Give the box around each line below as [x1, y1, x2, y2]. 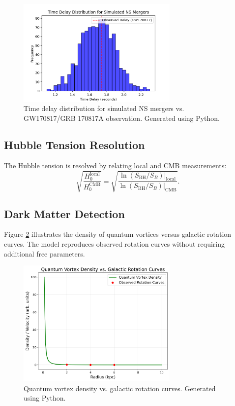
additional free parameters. [4, 248, 85, 258]
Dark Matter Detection [4, 206, 125, 221]
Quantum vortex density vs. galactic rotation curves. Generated [24, 383, 216, 393]
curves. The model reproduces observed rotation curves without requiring [4, 239, 225, 249]
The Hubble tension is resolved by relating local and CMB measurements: [4, 160, 227, 170]
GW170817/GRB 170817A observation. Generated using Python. [24, 113, 220, 123]
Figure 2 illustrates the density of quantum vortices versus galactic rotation [4, 229, 232, 239]
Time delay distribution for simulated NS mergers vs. [24, 103, 184, 113]
